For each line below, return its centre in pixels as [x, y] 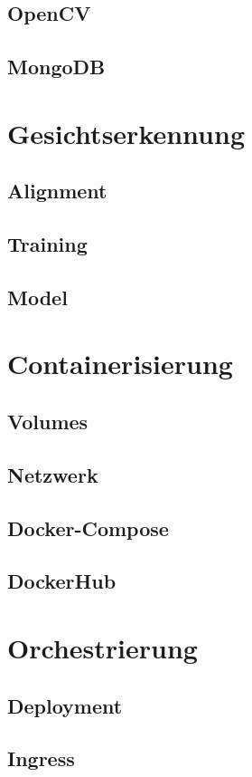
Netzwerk [53, 474]
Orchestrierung [103, 647]
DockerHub [62, 581]
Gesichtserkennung [126, 133]
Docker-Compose [88, 528]
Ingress [41, 758]
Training [47, 244]
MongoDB [56, 67]
